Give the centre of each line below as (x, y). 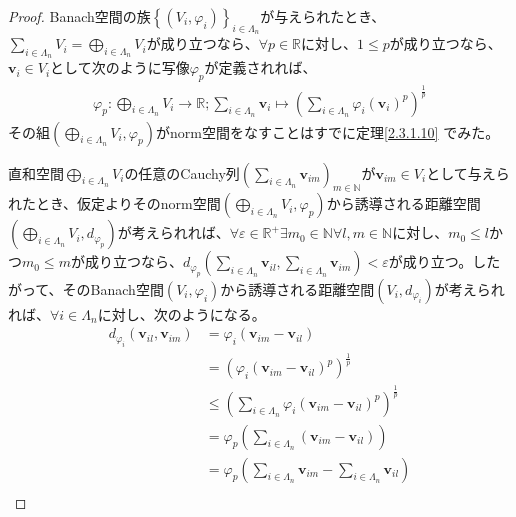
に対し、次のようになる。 (181, 313)
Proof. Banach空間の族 (79, 16)
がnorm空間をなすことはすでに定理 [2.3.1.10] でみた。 (327, 131)
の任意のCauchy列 (182, 172)
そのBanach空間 (113, 288)
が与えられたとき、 (323, 16)
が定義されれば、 (260, 67)
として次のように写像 (120, 67)
